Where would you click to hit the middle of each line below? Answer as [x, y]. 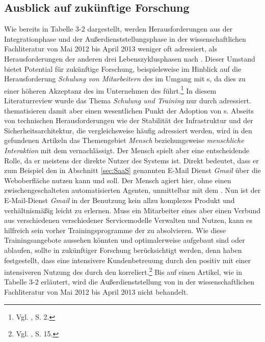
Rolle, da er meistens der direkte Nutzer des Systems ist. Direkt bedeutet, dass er [131, 160]
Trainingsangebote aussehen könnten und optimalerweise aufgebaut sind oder [125, 240]
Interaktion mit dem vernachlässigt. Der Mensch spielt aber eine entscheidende [127, 150]
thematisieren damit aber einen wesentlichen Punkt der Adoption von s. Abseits [129, 110]
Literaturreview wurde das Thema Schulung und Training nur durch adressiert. [128, 101]
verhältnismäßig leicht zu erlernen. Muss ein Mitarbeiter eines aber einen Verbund [132, 210]
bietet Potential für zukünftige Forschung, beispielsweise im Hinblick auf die [123, 68]
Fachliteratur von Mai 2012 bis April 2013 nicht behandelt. [96, 291]
